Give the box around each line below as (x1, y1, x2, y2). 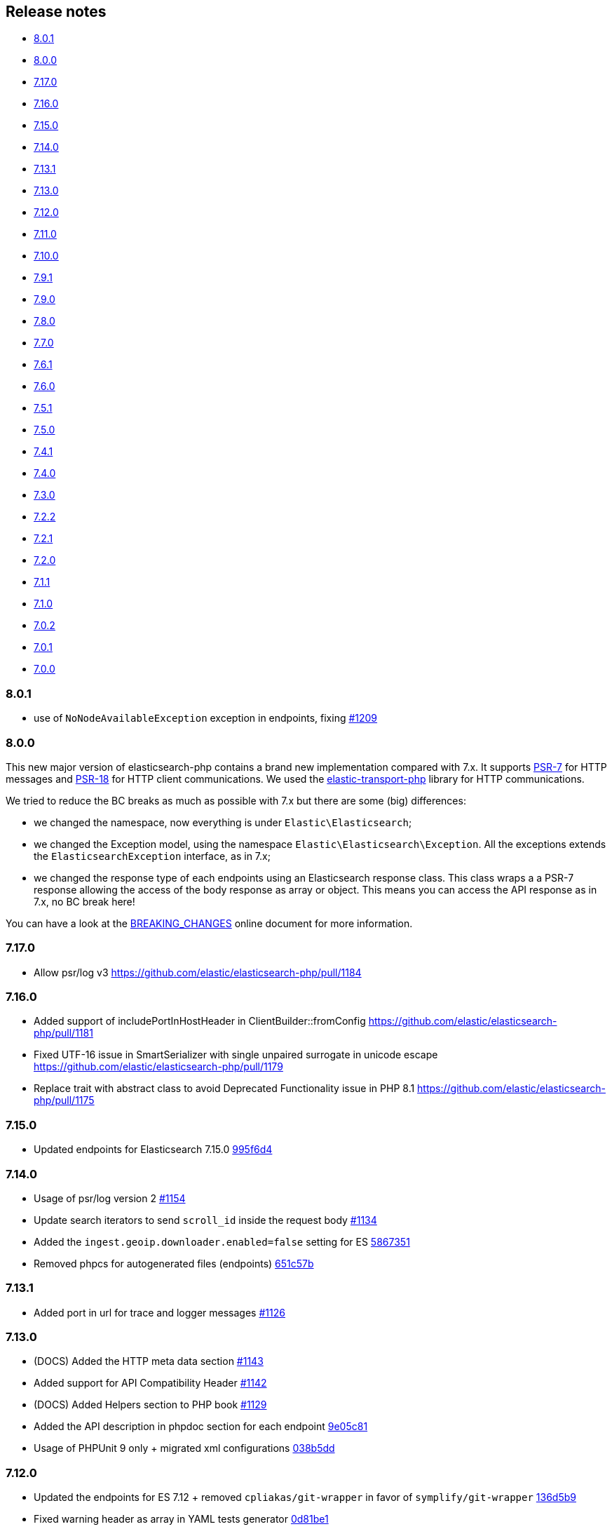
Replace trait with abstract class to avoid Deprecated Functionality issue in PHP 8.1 (34, 1082, 415, 1095)
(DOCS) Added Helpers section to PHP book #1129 (34, 1399, 267, 1411)
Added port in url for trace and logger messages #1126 (34, 1306, 285, 1319)
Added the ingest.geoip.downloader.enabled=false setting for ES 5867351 (34, 1235, 410, 1248)
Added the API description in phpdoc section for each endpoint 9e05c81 (34, 1420, 368, 1433)
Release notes (6, 3, 107, 20)
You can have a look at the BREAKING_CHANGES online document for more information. (6, 917, 413, 929)
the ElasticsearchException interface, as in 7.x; (34, 849, 271, 862)
